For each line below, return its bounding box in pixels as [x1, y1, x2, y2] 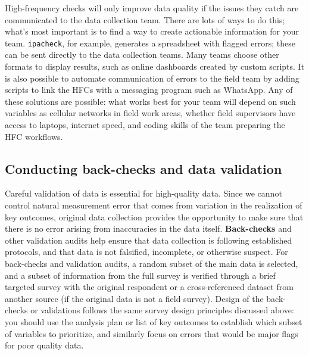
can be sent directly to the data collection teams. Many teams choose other [5, 48, 279, 61]
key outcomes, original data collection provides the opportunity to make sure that [5, 210, 304, 223]
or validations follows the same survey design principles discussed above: [30, 304, 294, 316]
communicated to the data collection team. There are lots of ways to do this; [5, 13, 285, 26]
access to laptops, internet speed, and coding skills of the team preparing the [5, 119, 285, 130]
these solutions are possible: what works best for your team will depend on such [5, 95, 296, 107]
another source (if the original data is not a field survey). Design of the [5, 292, 264, 304]
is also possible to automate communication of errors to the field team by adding [5, 71, 299, 84]
